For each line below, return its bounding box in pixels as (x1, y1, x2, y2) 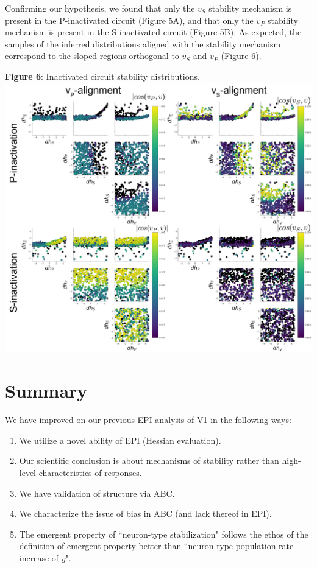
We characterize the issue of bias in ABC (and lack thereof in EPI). (19, 507, 272, 520)
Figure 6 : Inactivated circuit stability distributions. (5, 69, 200, 82)
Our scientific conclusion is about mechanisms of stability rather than (19, 454, 279, 467)
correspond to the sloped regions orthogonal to (5, 49, 179, 62)
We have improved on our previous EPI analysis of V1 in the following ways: (5, 413, 291, 426)
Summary (5, 378, 88, 403)
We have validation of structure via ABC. (19, 486, 175, 499)
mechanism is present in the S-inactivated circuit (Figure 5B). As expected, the (5, 26, 302, 38)
